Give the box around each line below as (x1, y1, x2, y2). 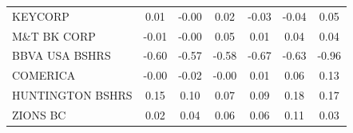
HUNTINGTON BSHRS (12, 87, 133, 104)
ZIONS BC (12, 106, 66, 123)
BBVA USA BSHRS (12, 47, 111, 64)
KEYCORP (12, 7, 69, 24)
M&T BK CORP (12, 27, 96, 44)
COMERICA (12, 67, 76, 84)
